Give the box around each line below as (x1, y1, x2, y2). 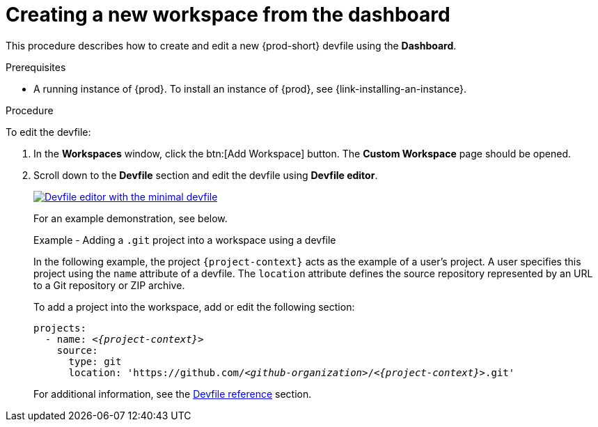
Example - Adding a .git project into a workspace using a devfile (33, 233, 336, 246)
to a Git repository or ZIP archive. (33, 279, 185, 291)
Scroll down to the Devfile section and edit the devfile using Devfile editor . (33, 169, 378, 181)
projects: (33, 322, 86, 334)
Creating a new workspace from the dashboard (6, 3, 450, 26)
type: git (68, 355, 122, 367)
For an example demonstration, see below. (33, 212, 228, 224)
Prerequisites (6, 61, 66, 73)
